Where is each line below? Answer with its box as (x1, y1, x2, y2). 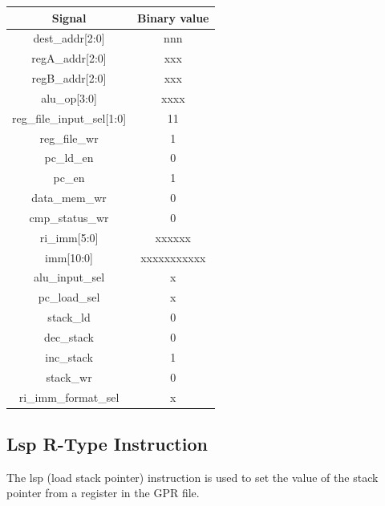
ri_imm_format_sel (18, 388, 120, 405)
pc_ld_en (44, 149, 94, 166)
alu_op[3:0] (41, 89, 97, 106)
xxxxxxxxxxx (140, 249, 206, 265)
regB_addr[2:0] (31, 70, 107, 87)
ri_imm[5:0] (39, 229, 99, 245)
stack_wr (46, 368, 92, 385)
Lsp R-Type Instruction (6, 431, 208, 456)
